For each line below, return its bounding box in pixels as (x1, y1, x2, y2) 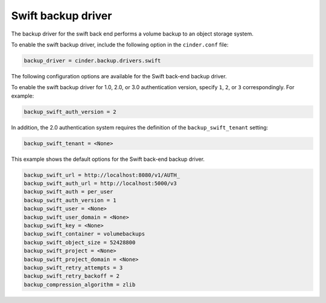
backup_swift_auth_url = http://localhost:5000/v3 (24, 180, 177, 187)
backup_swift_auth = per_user (24, 189, 113, 195)
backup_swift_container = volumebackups (24, 231, 145, 237)
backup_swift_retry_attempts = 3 (24, 264, 123, 271)
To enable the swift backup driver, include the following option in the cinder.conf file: (11, 41, 229, 48)
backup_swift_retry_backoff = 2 (24, 273, 120, 280)
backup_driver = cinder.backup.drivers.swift (24, 57, 161, 64)
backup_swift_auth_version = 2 (24, 108, 117, 115)
